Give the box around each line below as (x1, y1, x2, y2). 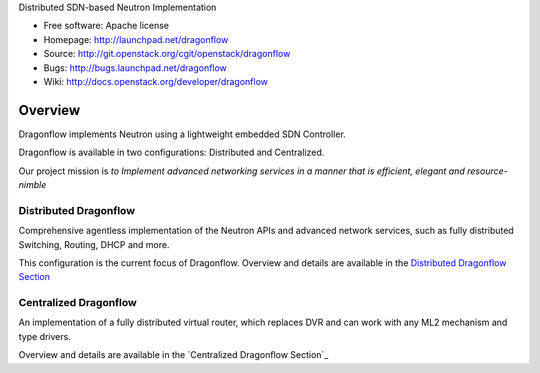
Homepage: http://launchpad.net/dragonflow (43, 33, 229, 45)
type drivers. (18, 330, 72, 342)
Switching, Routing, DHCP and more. (18, 238, 170, 250)
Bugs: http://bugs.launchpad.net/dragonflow (43, 61, 227, 74)
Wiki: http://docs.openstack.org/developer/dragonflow (43, 75, 269, 87)
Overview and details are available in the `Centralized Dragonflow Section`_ (18, 349, 329, 361)
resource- (466, 165, 509, 177)
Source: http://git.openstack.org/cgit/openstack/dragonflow (43, 48, 291, 60)
